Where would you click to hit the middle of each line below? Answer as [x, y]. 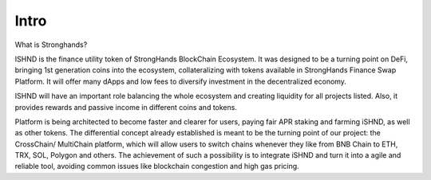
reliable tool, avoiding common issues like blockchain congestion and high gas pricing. [157, 166]
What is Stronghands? [51, 45]
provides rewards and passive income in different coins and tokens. [126, 107]
